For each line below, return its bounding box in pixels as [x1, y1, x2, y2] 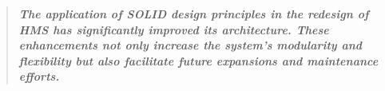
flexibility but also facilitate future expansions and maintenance [18, 52, 379, 69]
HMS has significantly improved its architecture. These [18, 21, 329, 38]
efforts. [18, 68, 60, 85]
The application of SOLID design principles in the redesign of [18, 6, 369, 22]
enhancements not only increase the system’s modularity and [18, 37, 363, 53]
